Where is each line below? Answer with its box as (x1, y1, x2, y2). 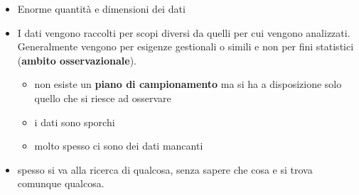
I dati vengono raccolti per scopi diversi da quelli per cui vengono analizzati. (17, 25, 350, 40)
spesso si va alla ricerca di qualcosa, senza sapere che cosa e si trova (17, 162, 313, 177)
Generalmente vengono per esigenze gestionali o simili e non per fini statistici (17, 39, 354, 54)
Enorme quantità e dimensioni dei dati (17, 1, 186, 16)
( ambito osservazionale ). (17, 52, 136, 67)
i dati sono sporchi (34, 114, 115, 129)
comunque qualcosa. (17, 176, 105, 191)
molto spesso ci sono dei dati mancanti (34, 138, 203, 153)
